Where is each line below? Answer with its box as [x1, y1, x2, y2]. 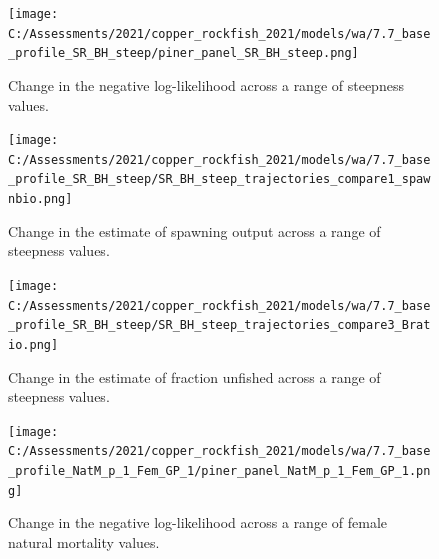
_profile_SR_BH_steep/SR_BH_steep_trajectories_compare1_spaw [8, 172, 431, 187]
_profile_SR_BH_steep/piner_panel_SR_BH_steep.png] [8, 46, 359, 61]
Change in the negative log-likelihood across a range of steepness [8, 74, 404, 95]
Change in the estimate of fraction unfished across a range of [8, 366, 381, 387]
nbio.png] [8, 192, 73, 207]
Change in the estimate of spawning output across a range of [8, 220, 381, 241]
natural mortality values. [8, 532, 160, 552]
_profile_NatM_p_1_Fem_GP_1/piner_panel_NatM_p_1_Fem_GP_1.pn [8, 464, 431, 479]
